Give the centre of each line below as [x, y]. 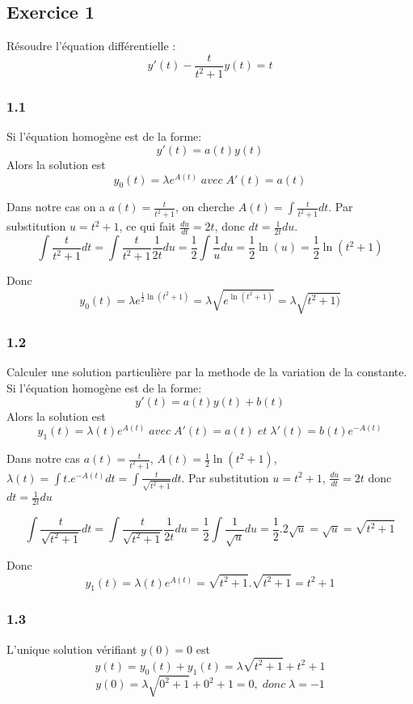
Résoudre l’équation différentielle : [91, 46]
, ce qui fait [147, 226]
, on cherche [205, 207]
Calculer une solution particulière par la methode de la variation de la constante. [207, 372]
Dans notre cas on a [56, 207]
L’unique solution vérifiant [72, 649]
